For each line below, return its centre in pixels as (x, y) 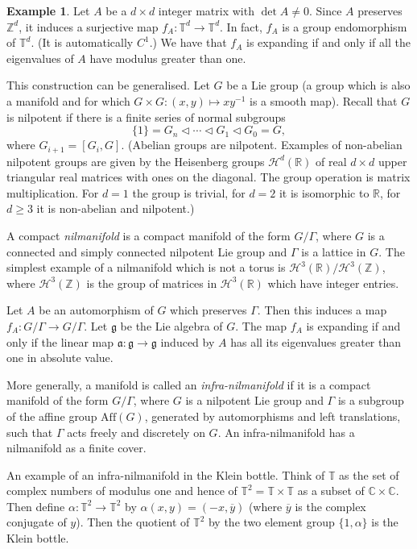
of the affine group (52, 416)
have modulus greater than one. (168, 58)
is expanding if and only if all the (328, 42)
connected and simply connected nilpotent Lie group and (147, 251)
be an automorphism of (96, 310)
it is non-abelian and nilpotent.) (116, 208)
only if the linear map (60, 341)
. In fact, (241, 26)
